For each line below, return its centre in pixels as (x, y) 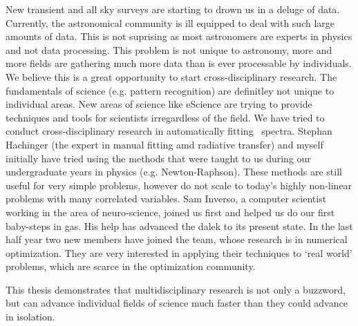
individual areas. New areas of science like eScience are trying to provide (159, 104)
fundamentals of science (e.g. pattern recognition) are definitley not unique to (170, 90)
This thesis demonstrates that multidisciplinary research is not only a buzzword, (176, 289)
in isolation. (30, 317)
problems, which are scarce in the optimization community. (131, 266)
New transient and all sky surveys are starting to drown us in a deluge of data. (173, 9)
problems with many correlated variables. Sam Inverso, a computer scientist (166, 199)
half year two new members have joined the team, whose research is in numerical (177, 239)
